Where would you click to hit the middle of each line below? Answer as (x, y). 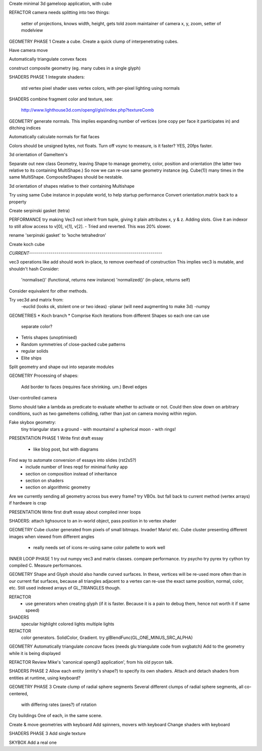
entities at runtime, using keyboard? (45, 678)
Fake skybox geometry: (33, 423)
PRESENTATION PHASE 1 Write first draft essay (56, 438)
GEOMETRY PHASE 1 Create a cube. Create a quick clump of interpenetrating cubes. (94, 41)
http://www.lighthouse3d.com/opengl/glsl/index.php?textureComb (88, 110)
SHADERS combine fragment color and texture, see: (61, 99)
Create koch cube (27, 244)
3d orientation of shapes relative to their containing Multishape (72, 186)
